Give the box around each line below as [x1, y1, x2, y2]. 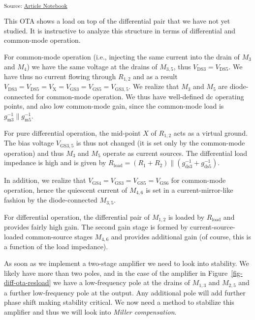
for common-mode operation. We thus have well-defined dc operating [36, 91, 244, 101]
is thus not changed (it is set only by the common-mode [76, 138, 245, 148]
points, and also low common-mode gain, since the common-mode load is [4, 101, 224, 111]
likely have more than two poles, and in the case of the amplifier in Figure [4, 267, 228, 278]
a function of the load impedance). [4, 241, 108, 252]
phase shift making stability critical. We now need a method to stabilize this [4, 297, 234, 307]
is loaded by [168, 211, 205, 222]
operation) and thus [4, 147, 64, 158]
